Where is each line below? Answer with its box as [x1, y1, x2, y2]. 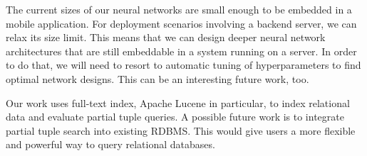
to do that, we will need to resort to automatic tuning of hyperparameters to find [6, 57, 361, 72]
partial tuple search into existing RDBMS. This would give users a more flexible [6, 123, 356, 138]
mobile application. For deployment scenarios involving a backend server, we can [6, 16, 357, 30]
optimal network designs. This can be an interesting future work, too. [6, 71, 309, 86]
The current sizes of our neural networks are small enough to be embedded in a [6, 2, 352, 16]
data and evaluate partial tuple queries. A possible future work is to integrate [6, 109, 344, 124]
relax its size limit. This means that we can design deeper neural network [6, 30, 326, 45]
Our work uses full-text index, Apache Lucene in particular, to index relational [6, 95, 350, 110]
